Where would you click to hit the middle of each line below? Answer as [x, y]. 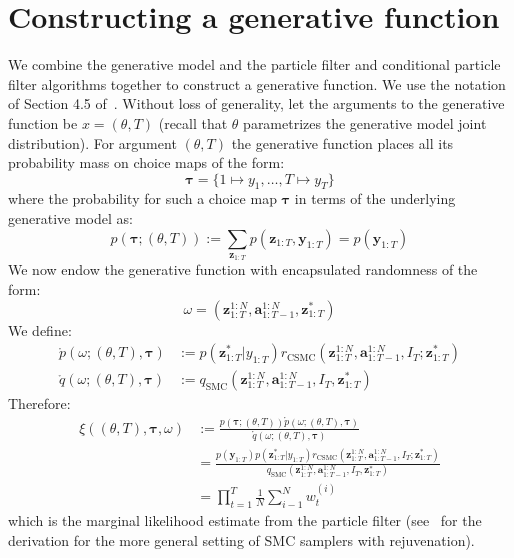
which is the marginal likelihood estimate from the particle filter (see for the [245, 520]
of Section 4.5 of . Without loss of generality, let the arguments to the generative [256, 103]
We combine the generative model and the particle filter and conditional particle [254, 64]
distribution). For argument [92, 142]
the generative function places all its [342, 142]
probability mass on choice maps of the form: [146, 162]
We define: [40, 329]
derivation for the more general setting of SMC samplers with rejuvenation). [241, 539]
